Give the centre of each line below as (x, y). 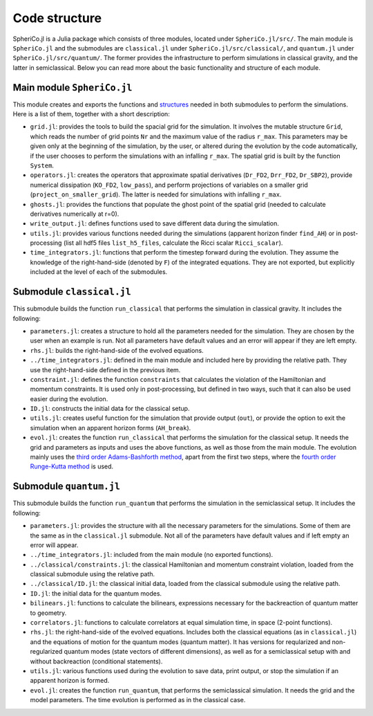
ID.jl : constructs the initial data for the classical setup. (110, 409)
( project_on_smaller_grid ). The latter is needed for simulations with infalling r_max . (156, 194)
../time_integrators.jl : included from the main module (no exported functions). (152, 555)
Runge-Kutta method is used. (72, 466)
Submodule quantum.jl (67, 487)
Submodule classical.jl (72, 292)
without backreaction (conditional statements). (96, 661)
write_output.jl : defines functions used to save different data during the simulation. (155, 223)
